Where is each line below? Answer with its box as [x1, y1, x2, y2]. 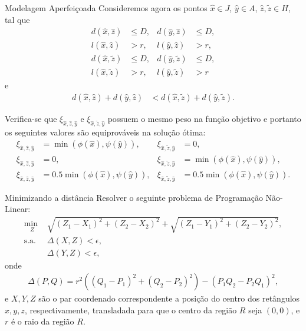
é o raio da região [11, 315, 74, 327]
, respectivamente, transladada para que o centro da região [24, 303, 237, 316]
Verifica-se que [5, 112, 57, 124]
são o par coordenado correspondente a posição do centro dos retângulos [38, 292, 300, 304]
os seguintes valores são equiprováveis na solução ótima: [5, 125, 206, 138]
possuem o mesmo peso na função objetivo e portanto [107, 112, 301, 124]
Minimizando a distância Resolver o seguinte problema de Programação [5, 191, 263, 203]
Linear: [5, 203, 31, 215]
